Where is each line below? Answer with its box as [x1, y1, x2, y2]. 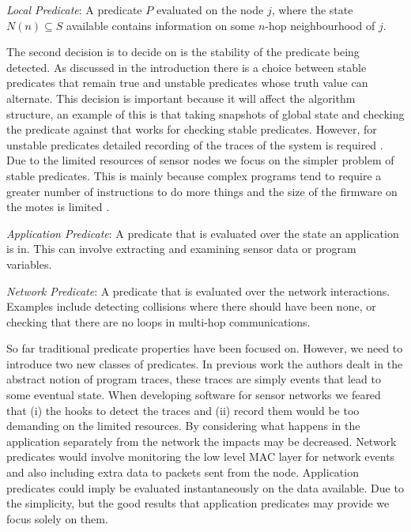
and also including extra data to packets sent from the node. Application [6, 464, 359, 481]
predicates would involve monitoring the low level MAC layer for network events [6, 448, 395, 465]
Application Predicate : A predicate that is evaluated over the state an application [6, 224, 399, 241]
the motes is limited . [6, 198, 110, 215]
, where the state [271, 2, 353, 17]
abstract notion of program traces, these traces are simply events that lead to [6, 371, 381, 387]
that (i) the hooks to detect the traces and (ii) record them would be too [6, 402, 360, 418]
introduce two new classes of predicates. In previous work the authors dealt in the [6, 355, 403, 372]
